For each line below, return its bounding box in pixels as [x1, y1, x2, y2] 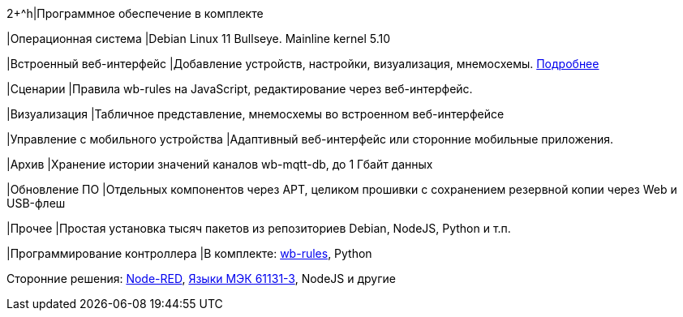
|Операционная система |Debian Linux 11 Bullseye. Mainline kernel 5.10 [6, 32, 391, 45]
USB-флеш [6, 196, 66, 210]
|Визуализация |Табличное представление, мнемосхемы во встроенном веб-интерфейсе [6, 107, 505, 121]
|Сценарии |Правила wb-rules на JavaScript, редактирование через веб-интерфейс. [6, 82, 473, 96]
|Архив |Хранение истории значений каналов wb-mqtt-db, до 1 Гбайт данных [6, 157, 433, 171]
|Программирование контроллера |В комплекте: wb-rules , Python [6, 246, 372, 260]
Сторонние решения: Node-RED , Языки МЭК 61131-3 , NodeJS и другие [6, 272, 396, 285]
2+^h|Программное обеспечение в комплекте [6, 6, 264, 20]
